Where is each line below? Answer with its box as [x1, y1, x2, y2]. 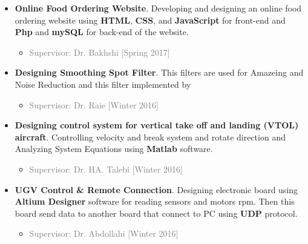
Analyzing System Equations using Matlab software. [15, 142, 213, 155]
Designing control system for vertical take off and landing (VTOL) [15, 119, 299, 131]
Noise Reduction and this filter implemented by [15, 77, 191, 90]
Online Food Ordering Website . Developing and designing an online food [15, 2, 302, 14]
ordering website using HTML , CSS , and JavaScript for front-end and [15, 13, 286, 26]
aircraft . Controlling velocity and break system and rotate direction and [15, 130, 286, 143]
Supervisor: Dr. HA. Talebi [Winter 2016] [29, 162, 183, 175]
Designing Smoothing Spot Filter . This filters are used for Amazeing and [15, 66, 304, 79]
